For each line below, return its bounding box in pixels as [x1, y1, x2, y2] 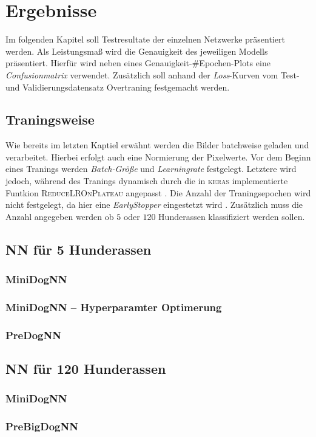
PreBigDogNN [5, 419, 78, 434]
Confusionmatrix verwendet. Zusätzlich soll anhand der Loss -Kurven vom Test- [5, 68, 300, 81]
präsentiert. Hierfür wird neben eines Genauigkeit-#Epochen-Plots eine [5, 57, 271, 69]
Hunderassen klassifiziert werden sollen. [158, 210, 305, 222]
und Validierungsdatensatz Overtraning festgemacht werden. [5, 80, 230, 93]
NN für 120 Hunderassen [5, 359, 166, 378]
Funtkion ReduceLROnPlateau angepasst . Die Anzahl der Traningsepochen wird [5, 186, 311, 199]
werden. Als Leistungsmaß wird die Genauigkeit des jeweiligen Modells [5, 44, 268, 57]
